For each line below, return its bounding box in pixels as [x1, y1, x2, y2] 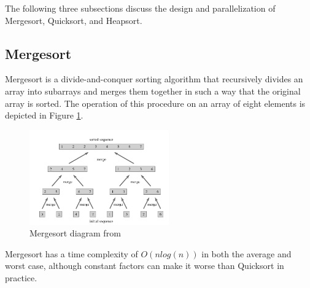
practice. [5, 271, 37, 284]
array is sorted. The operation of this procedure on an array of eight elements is [5, 96, 306, 109]
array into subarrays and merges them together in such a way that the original [5, 84, 301, 97]
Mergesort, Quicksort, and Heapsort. [5, 14, 142, 26]
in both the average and [201, 247, 292, 260]
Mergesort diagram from [29, 227, 121, 239]
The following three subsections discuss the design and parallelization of [5, 2, 276, 14]
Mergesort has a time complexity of [5, 247, 138, 260]
